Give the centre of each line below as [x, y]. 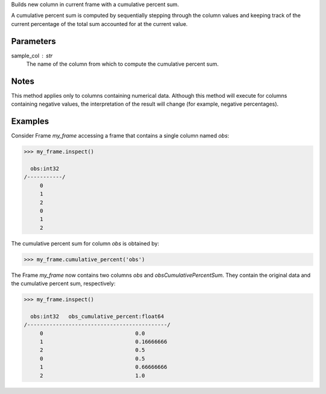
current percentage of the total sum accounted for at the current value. [100, 24]
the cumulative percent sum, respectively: [63, 284]
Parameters [34, 41]
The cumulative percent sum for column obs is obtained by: [85, 243]
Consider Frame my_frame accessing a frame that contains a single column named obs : [120, 136]
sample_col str [32, 56]
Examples [30, 122]
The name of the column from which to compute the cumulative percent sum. [123, 64]
